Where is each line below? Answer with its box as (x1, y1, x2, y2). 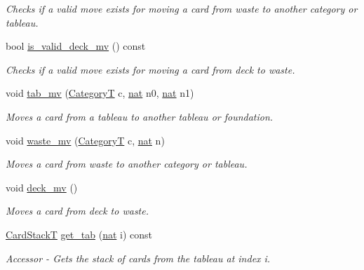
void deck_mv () (6, 180, 78, 194)
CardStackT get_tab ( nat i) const (6, 227, 152, 241)
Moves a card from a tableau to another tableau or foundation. (6, 109, 274, 123)
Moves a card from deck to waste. (6, 203, 149, 218)
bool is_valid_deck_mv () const (6, 39, 146, 53)
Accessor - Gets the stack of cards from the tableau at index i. (6, 250, 271, 265)
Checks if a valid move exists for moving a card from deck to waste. (6, 62, 295, 76)
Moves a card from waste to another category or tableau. (6, 156, 248, 171)
